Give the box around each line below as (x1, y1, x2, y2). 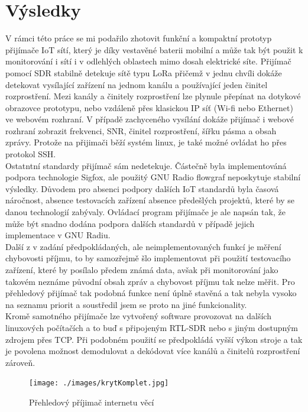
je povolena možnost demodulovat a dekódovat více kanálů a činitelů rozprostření (5, 345, 300, 357)
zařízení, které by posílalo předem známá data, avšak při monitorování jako (5, 264, 278, 275)
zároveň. (5, 356, 35, 368)
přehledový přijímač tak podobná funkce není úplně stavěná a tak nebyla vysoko (5, 287, 297, 299)
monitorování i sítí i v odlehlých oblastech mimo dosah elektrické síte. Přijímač (5, 55, 291, 67)
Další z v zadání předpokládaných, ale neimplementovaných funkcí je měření (5, 240, 281, 252)
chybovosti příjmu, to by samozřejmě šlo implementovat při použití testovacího (5, 252, 291, 264)
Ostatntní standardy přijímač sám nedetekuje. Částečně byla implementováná (5, 159, 287, 171)
